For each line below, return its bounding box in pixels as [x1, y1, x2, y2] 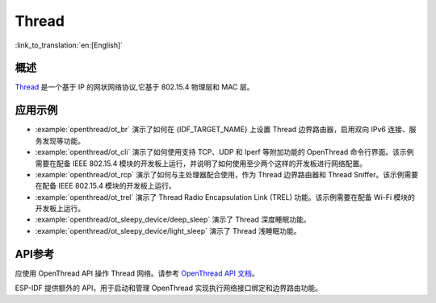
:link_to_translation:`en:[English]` [15, 40, 124, 50]
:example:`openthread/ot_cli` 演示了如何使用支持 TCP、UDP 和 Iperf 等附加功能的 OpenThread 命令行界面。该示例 [35, 147, 414, 157]
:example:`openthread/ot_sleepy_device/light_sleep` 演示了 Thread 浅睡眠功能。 [35, 226, 301, 235]
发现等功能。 [41, 135, 85, 145]
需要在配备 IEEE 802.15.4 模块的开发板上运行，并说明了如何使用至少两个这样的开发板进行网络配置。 [35, 158, 367, 168]
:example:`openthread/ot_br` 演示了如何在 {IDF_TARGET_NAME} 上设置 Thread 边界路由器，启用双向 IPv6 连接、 [35, 125, 409, 135]
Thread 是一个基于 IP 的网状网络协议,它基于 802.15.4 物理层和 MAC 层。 [15, 82, 254, 92]
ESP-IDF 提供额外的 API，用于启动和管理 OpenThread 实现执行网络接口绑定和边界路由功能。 [15, 283, 323, 293]
